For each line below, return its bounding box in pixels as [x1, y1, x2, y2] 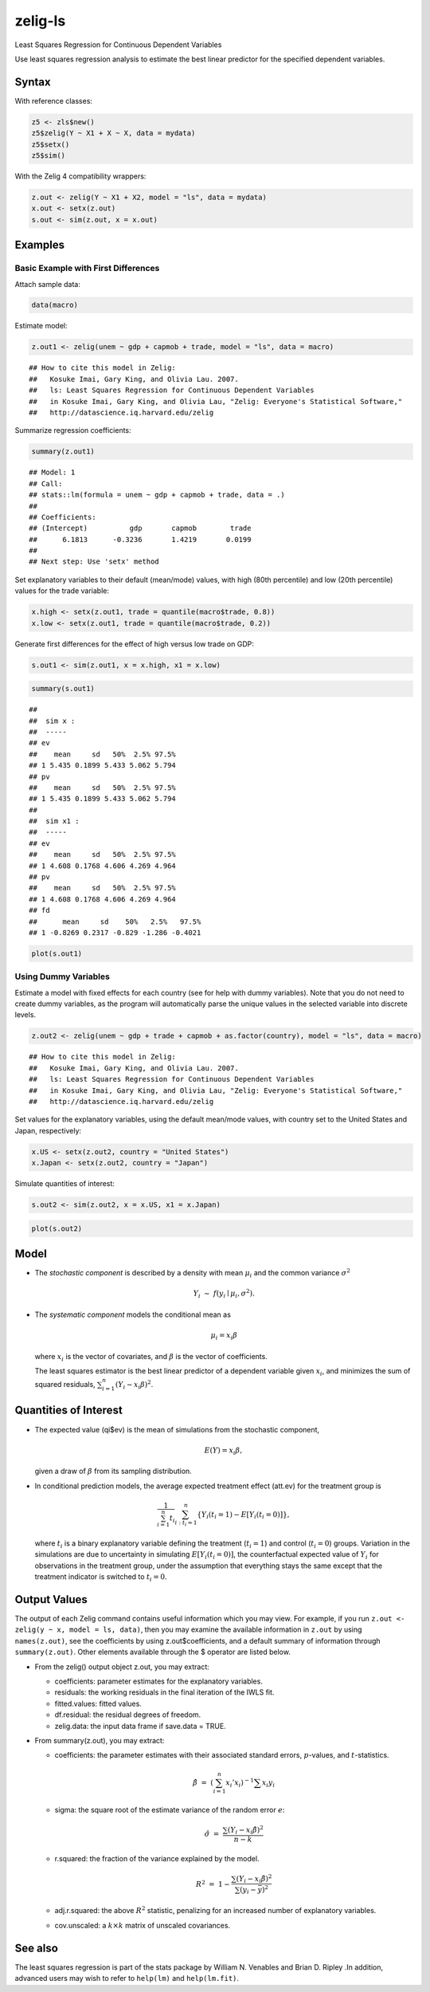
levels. [14, 1010, 36, 1020]
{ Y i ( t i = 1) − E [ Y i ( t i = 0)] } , [196, 1510, 290, 1521]
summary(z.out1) [31, 447, 96, 456]
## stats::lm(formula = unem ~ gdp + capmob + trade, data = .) [29, 490, 286, 500]
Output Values [14, 1593, 88, 1606]
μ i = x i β [210, 1331, 238, 1342]
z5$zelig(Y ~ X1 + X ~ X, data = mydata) [31, 128, 196, 138]
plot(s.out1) [31, 949, 83, 958]
